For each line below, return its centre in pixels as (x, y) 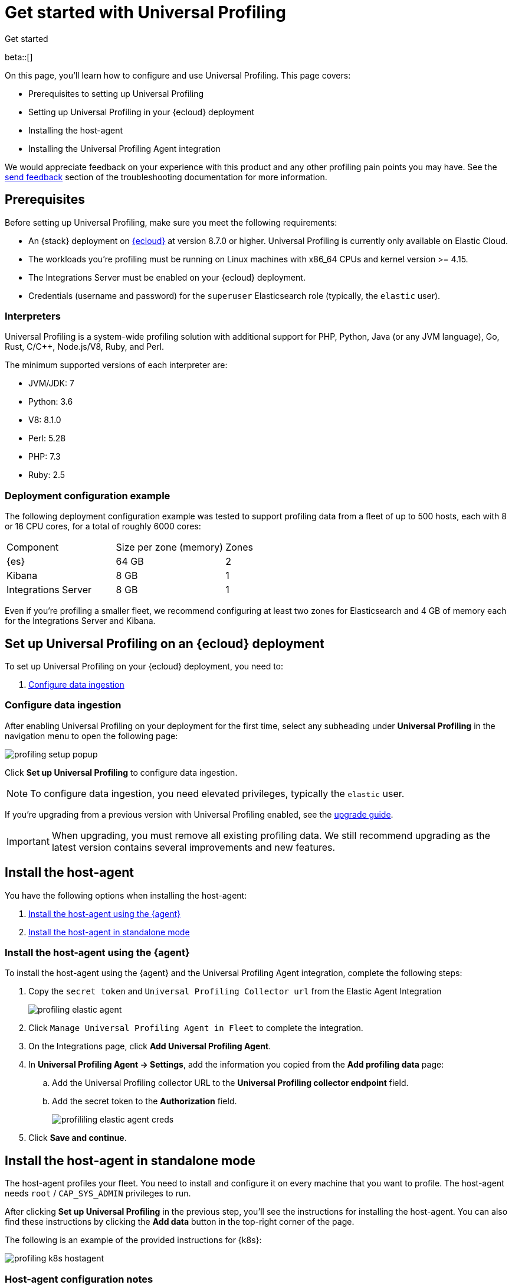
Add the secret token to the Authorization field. (145, 1101)
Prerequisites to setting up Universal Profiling (116, 93)
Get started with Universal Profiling (145, 12)
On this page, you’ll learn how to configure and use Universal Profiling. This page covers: (178, 75)
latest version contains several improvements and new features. (193, 847)
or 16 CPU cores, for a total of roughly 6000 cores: (103, 526)
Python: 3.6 (51, 402)
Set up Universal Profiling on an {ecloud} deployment (165, 643)
